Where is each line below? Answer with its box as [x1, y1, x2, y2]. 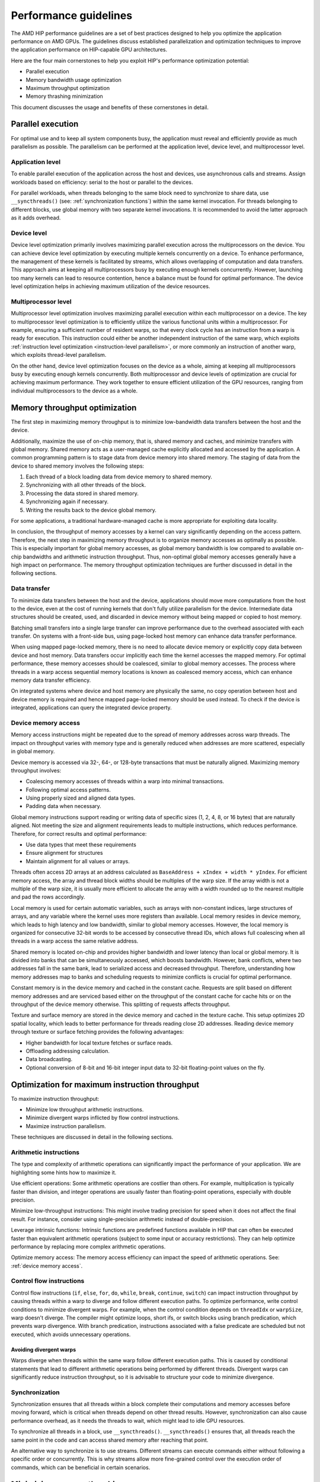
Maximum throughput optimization [25, 84, 110, 91]
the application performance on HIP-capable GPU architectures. [11, 46, 168, 53]
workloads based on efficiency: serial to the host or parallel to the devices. [11, 178, 193, 186]
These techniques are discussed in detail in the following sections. [11, 1133, 174, 1141]
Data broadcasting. [25, 1056, 73, 1063]
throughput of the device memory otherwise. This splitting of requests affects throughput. [11, 1001, 231, 1008]
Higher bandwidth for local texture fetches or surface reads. [25, 1039, 173, 1046]
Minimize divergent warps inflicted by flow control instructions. [25, 1114, 180, 1122]
